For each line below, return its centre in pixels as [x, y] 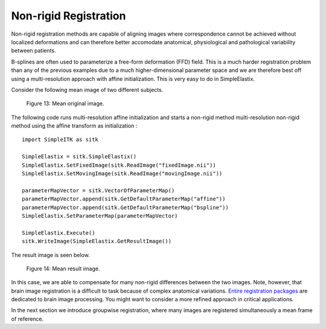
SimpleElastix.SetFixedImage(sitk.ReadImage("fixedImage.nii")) [119, 165]
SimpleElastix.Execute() [59, 233]
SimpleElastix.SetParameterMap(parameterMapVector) [100, 216]
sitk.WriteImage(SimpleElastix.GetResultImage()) [97, 241]
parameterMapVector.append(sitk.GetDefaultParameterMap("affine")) [124, 199]
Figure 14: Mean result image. [63, 269]
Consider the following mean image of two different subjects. [87, 90]
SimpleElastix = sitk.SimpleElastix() [79, 157]
